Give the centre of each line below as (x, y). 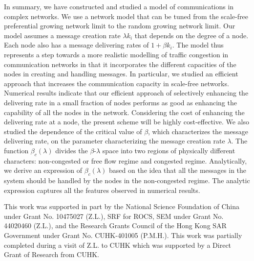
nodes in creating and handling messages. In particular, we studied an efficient (121, 74)
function (16, 150)
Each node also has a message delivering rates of (76, 45)
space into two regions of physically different (169, 150)
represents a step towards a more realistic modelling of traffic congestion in (116, 54)
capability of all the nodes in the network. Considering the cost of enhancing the (124, 112)
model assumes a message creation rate (62, 35)
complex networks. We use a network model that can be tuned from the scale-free (126, 16)
